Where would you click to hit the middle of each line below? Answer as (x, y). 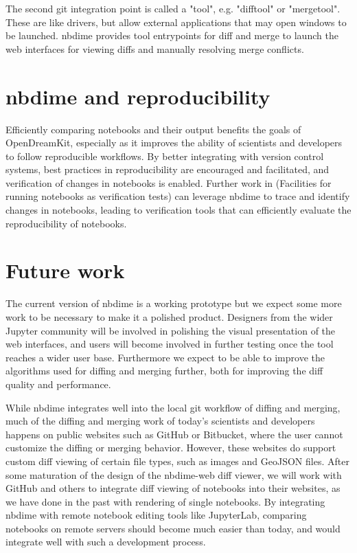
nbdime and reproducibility (138, 96)
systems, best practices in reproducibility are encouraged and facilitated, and (168, 169)
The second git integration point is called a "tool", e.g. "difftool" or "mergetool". (173, 8)
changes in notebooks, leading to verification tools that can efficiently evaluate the (178, 210)
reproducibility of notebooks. (66, 223)
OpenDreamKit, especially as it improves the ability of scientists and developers (174, 143)
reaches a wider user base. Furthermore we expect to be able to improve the (165, 357)
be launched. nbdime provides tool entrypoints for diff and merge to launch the (172, 35)
